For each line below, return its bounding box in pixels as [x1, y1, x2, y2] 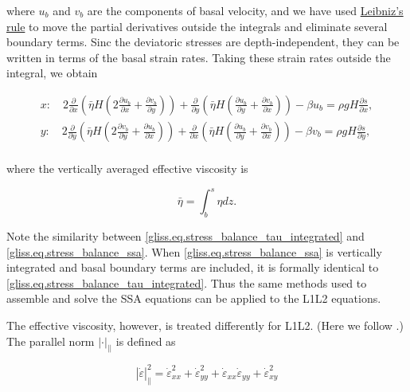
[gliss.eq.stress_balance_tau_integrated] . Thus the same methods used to [6, 274, 367, 291]
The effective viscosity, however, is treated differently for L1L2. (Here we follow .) [6, 316, 404, 333]
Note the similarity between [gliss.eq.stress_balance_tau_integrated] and [6, 227, 365, 244]
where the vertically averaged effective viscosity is [6, 160, 248, 177]
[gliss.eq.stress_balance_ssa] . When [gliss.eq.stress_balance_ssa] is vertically [6, 243, 382, 260]
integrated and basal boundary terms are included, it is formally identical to [6, 259, 379, 276]
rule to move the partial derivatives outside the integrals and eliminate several [6, 18, 388, 34]
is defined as [115, 332, 176, 349]
